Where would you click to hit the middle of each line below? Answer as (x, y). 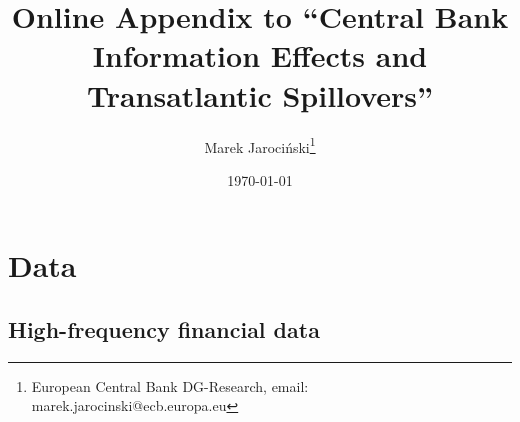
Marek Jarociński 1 (260, 145)
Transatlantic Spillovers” (260, 94)
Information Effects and (260, 55)
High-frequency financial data (164, 328)
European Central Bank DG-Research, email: (170, 385)
